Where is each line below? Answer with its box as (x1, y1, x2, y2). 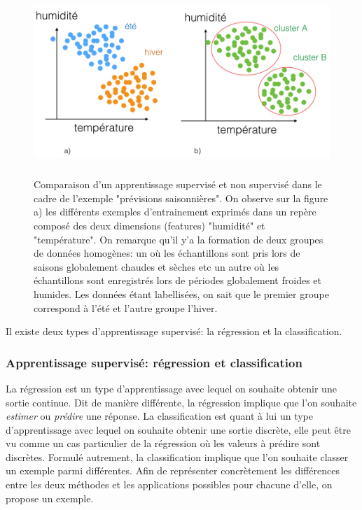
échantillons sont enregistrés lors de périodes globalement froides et (34, 273, 321, 288)
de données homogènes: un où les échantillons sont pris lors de (34, 246, 300, 260)
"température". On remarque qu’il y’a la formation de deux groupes (34, 232, 323, 246)
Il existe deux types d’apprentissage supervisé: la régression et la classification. (6, 324, 342, 339)
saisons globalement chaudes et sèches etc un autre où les (34, 259, 279, 274)
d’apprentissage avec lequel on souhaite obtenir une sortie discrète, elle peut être (6, 422, 351, 437)
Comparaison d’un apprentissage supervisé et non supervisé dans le (34, 177, 322, 192)
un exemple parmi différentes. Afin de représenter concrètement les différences (6, 463, 340, 478)
